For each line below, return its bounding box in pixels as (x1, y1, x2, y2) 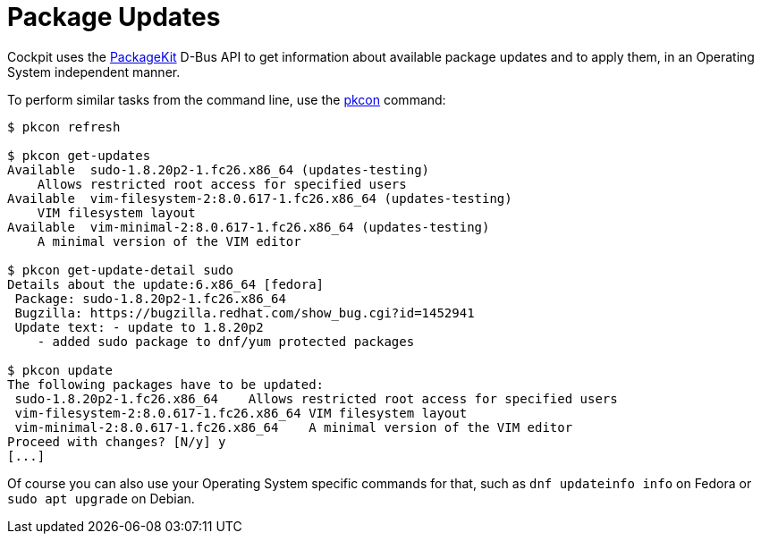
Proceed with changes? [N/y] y (7, 434, 226, 449)
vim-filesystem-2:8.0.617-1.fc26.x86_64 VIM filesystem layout (14, 405, 468, 420)
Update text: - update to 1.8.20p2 (14, 319, 264, 334)
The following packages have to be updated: (7, 376, 325, 392)
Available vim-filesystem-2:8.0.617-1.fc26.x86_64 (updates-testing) (7, 190, 512, 206)
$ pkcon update (7, 362, 114, 377)
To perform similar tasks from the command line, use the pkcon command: (7, 91, 446, 107)
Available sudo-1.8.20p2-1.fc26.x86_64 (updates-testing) (7, 162, 430, 177)
